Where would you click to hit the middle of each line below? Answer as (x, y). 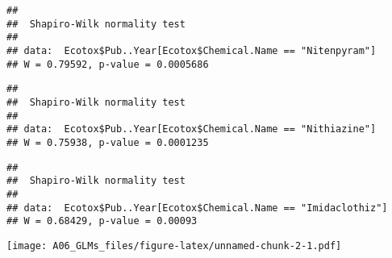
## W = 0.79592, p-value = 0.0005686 (108, 64)
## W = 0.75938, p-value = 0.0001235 (108, 142)
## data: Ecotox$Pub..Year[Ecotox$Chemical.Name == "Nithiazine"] (192, 129)
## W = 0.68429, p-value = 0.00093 (102, 221)
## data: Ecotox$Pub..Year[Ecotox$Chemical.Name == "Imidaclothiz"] (197, 208)
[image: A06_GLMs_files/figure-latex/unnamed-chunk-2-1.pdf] (174, 246)
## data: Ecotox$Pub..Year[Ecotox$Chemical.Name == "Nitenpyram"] (192, 50)
